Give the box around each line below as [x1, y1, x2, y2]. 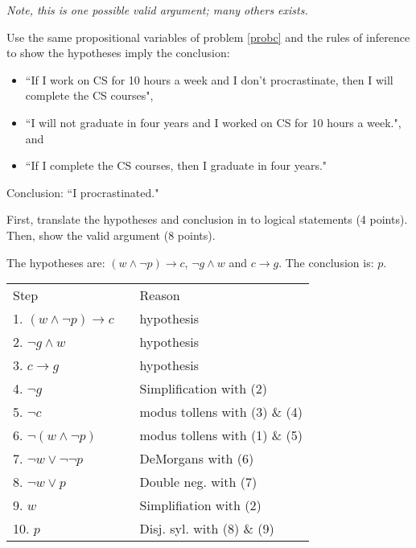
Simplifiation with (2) [139, 496, 262, 515]
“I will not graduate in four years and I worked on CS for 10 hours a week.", [25, 113, 402, 130]
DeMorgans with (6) [139, 449, 254, 468]
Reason [139, 286, 180, 305]
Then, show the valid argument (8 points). [6, 226, 216, 243]
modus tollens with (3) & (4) [139, 402, 303, 422]
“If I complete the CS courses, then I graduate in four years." [25, 157, 327, 174]
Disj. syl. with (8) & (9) [139, 519, 274, 538]
